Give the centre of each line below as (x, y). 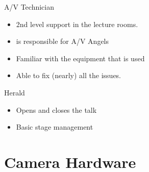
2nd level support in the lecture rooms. (77, 24)
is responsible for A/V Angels (63, 41)
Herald (15, 92)
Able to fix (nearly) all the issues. (69, 75)
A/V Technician (29, 7)
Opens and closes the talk (56, 109)
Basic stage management (55, 127)
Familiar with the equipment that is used (80, 58)
